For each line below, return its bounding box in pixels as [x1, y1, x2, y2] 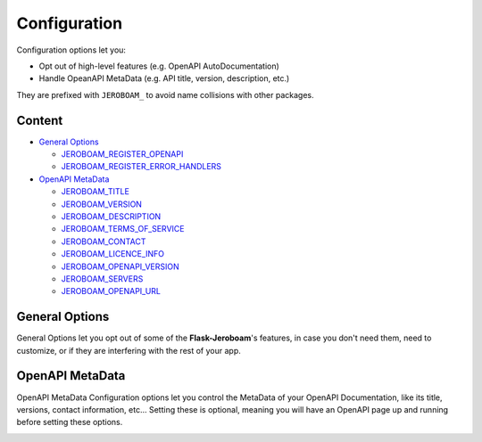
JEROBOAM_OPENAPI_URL [61, 286, 161, 297]
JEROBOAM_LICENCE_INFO [61, 249, 165, 259]
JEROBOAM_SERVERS [61, 273, 144, 284]
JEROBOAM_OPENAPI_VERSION [61, 261, 179, 272]
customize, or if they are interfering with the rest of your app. [16, 345, 241, 356]
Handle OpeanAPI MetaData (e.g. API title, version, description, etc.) [38, 73, 290, 84]
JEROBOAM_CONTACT [61, 236, 146, 247]
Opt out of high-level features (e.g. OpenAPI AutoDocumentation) [38, 61, 280, 71]
